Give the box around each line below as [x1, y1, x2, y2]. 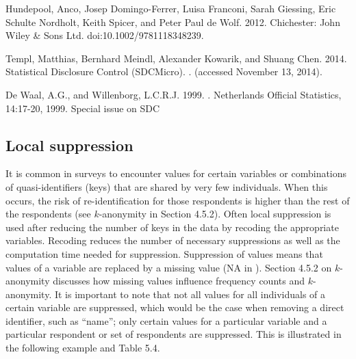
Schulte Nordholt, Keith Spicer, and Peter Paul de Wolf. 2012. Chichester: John [5, 14, 340, 29]
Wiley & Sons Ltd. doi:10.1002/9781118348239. [5, 28, 204, 42]
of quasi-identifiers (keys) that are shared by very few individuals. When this [5, 179, 328, 194]
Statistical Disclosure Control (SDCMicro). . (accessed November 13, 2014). [5, 64, 322, 79]
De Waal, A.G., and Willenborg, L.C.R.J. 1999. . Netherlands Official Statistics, [5, 87, 342, 101]
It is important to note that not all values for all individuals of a [54, 287, 326, 301]
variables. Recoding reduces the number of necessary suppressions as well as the [5, 233, 340, 248]
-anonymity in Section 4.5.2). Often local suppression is [99, 207, 331, 221]
